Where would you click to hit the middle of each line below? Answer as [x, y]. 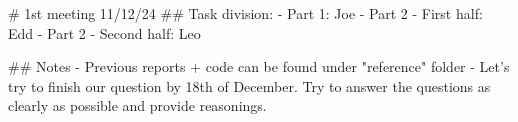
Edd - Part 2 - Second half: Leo [104, 32]
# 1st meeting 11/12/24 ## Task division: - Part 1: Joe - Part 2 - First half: [245, 13]
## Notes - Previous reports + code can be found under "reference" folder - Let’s [259, 66]
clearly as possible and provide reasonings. [137, 105]
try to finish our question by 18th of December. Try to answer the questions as [249, 85]
